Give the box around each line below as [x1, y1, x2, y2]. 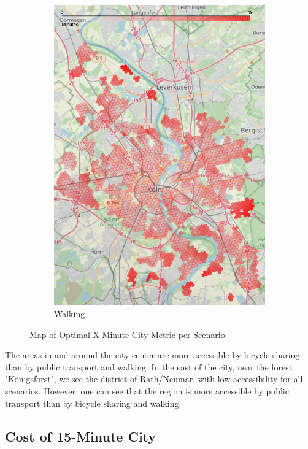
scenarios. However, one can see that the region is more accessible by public [5, 384, 289, 397]
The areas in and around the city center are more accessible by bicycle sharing [5, 348, 300, 361]
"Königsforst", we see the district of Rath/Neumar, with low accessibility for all [5, 372, 303, 385]
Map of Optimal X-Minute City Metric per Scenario [29, 328, 225, 340]
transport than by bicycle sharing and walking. [5, 396, 182, 409]
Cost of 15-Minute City [5, 426, 156, 445]
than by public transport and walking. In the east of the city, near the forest [5, 360, 293, 373]
